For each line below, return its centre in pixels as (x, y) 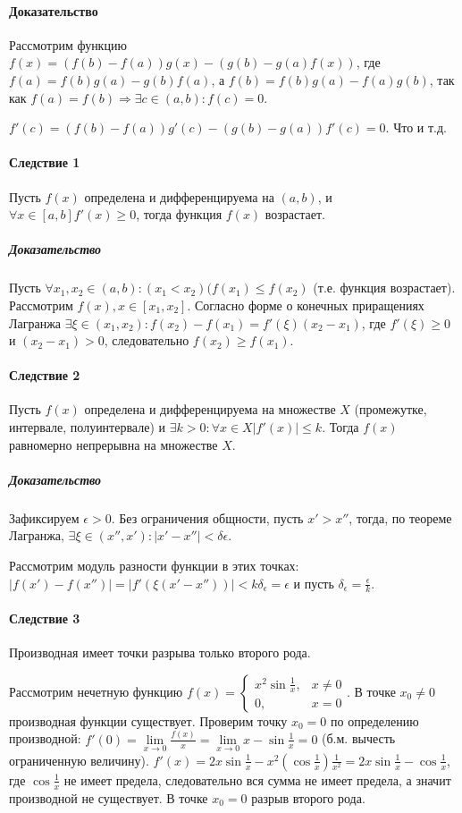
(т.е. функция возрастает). (384, 288)
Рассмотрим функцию (68, 44)
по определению (375, 720)
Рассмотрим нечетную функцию (96, 691)
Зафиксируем (44, 517)
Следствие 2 (45, 375)
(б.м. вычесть (359, 738)
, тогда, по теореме (400, 517)
